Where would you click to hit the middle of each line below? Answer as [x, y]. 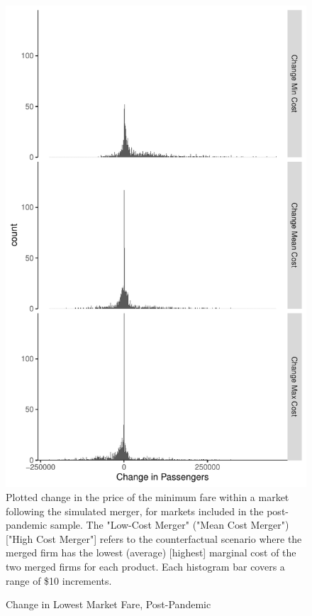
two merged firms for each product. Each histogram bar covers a [145, 566]
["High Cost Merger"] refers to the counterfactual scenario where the [154, 538]
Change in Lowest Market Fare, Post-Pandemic [108, 604]
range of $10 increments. [59, 580]
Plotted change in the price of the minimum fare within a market [147, 496]
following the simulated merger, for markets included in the [135, 511]
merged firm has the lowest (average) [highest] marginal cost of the [151, 552]
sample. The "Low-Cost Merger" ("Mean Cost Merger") [169, 525]
